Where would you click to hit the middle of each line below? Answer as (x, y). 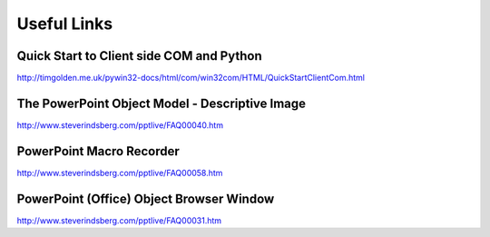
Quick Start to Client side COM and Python (139, 56)
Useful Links (65, 24)
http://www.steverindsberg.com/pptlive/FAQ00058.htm (120, 173)
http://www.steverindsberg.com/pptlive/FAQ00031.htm (119, 220)
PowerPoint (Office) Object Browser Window (146, 198)
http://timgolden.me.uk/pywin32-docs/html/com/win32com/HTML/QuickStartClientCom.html (191, 78)
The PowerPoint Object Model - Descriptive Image (162, 103)
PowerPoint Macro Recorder (98, 151)
